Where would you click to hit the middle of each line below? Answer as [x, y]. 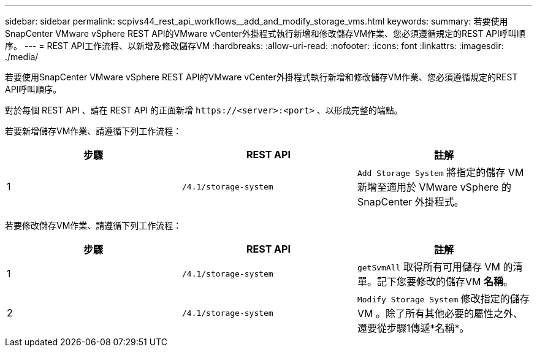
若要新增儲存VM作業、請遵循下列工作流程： [93, 131]
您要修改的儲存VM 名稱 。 [455, 281]
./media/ [22, 57]
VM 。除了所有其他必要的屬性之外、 [440, 313]
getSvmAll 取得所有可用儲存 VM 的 [435, 267]
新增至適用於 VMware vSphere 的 [434, 187]
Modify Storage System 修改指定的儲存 [443, 299]
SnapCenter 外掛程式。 [410, 202]
